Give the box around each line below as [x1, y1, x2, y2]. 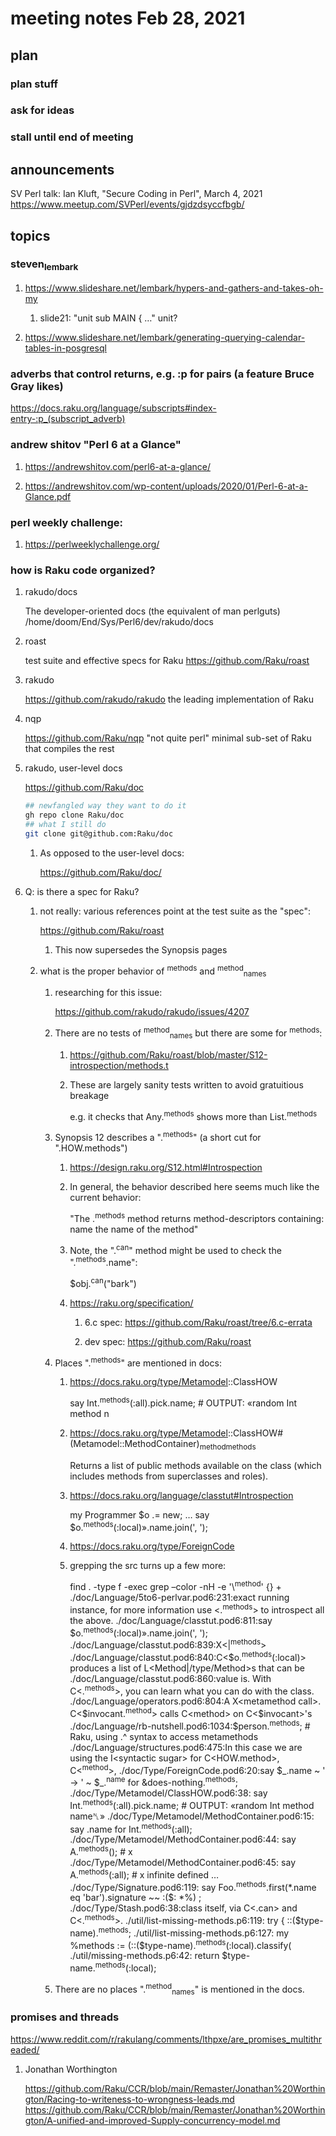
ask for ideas [10, 103, 75, 117]
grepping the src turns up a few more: [69, 1560, 227, 1572]
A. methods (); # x [69, 1844, 133, 1857]
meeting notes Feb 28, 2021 [10, 7, 246, 30]
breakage [69, 1089, 110, 1101]
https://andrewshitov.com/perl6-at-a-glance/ [24, 460, 211, 472]
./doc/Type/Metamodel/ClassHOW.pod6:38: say [69, 1787, 268, 1799]
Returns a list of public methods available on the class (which [69, 1459, 322, 1471]
